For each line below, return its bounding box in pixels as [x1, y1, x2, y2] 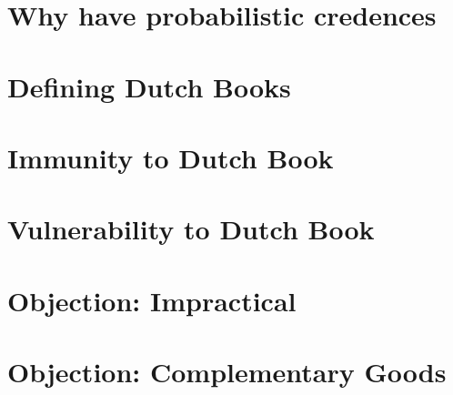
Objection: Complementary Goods [7, 353, 447, 390]
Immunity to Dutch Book [7, 138, 334, 176]
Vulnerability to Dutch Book [7, 210, 375, 248]
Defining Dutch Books [7, 67, 291, 105]
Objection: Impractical [7, 281, 297, 319]
